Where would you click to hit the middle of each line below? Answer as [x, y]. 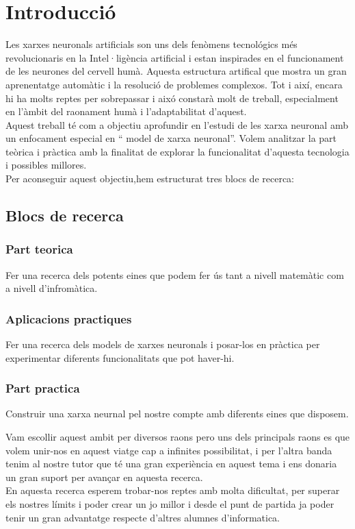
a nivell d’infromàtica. [52, 288]
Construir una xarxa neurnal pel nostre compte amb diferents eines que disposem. [177, 414]
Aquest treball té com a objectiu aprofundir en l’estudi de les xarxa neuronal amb [177, 124]
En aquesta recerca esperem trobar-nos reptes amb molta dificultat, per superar [173, 490]
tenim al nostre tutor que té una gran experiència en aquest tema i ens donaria [171, 464]
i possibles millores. [46, 165]
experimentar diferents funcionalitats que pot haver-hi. [120, 357]
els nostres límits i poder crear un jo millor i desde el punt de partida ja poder [170, 504]
